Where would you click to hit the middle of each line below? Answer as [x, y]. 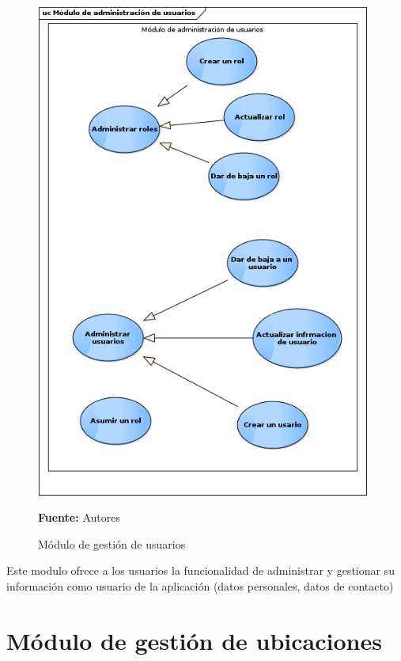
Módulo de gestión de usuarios [112, 543]
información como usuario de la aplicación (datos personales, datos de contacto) [200, 586]
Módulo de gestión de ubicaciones [194, 640]
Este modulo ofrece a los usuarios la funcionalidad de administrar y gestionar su [200, 570]
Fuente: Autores [79, 517]
